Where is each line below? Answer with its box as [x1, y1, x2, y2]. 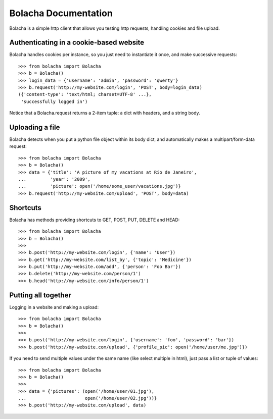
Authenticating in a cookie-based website [9, 38, 145, 47]
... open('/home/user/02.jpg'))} [18, 395, 157, 401]
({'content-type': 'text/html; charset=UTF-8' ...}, [18, 91, 152, 97]
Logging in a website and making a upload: [9, 304, 99, 310]
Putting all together [9, 291, 72, 299]
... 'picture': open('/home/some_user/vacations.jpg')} [18, 183, 181, 189]
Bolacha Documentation [9, 8, 113, 19]
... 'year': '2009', [18, 177, 90, 182]
